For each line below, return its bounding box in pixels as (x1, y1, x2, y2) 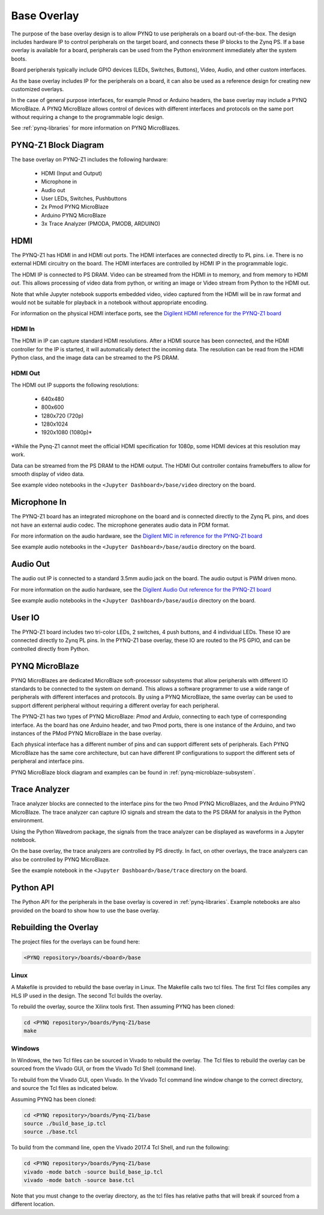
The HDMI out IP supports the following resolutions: (11, 381, 139, 389)
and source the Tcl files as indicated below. (11, 1085, 118, 1092)
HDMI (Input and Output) (41, 169, 103, 177)
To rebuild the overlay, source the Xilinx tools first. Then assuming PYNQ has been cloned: (11, 1003, 235, 1010)
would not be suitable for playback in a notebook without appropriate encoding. (11, 298, 208, 306)
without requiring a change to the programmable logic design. (11, 114, 164, 121)
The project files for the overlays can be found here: (11, 938, 140, 945)
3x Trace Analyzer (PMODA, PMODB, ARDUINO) (41, 220, 161, 228)
